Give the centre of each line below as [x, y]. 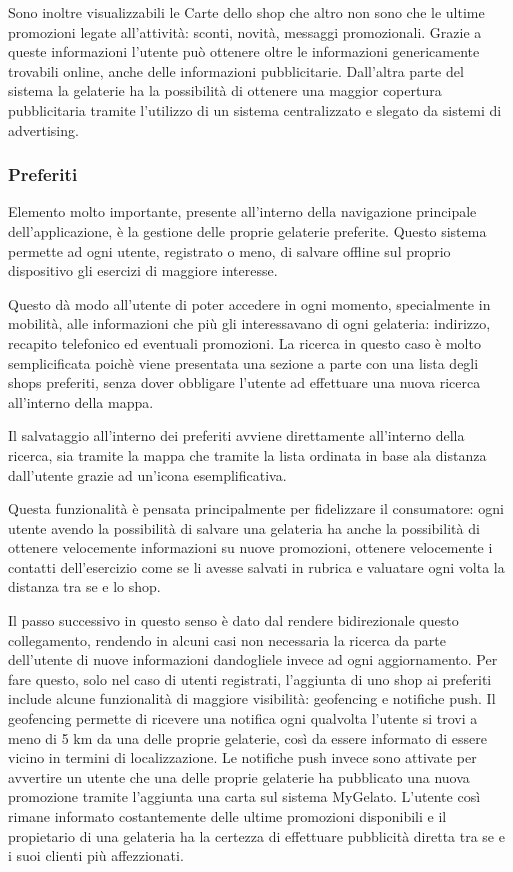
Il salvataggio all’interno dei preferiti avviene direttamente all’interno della [236, 435]
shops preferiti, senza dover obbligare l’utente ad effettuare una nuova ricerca [244, 382]
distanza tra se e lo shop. [84, 586]
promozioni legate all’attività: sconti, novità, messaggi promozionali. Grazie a [245, 31]
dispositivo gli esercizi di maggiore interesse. [143, 270]
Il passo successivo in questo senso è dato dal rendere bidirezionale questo [233, 620]
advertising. [43, 129]
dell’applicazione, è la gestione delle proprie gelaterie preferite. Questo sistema [247, 230]
